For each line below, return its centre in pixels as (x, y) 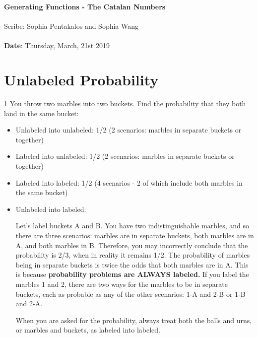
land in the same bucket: (41, 113)
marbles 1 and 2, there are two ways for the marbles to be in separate (122, 284)
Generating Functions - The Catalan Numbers (85, 6)
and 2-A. (29, 304)
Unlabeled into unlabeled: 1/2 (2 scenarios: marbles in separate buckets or (129, 130)
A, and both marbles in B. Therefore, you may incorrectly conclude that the (132, 245)
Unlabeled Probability (81, 80)
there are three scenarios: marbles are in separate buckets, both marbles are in (135, 236)
